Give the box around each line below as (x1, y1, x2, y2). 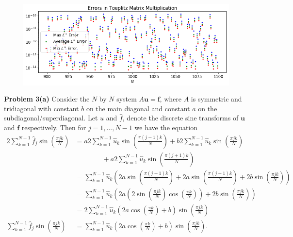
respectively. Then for (21, 122, 86, 132)
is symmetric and (191, 94, 242, 104)
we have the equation (134, 122, 198, 132)
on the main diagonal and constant (86, 103, 190, 113)
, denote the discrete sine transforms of (122, 113, 239, 123)
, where (160, 94, 181, 104)
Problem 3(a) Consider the (4, 94, 90, 104)
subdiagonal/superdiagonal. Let (4, 113, 98, 123)
